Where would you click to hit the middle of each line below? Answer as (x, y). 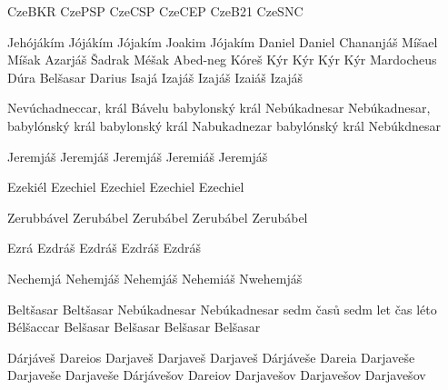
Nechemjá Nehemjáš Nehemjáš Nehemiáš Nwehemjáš (155, 278)
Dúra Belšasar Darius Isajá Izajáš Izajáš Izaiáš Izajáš (155, 77)
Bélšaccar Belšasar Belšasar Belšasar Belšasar (134, 327)
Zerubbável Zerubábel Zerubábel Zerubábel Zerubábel (158, 217)
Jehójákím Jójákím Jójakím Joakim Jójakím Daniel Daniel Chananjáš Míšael (223, 41)
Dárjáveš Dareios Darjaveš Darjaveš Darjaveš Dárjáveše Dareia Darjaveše (211, 357)
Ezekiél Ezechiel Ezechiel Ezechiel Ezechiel (126, 187)
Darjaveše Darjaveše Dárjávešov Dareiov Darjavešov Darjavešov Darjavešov (217, 375)
